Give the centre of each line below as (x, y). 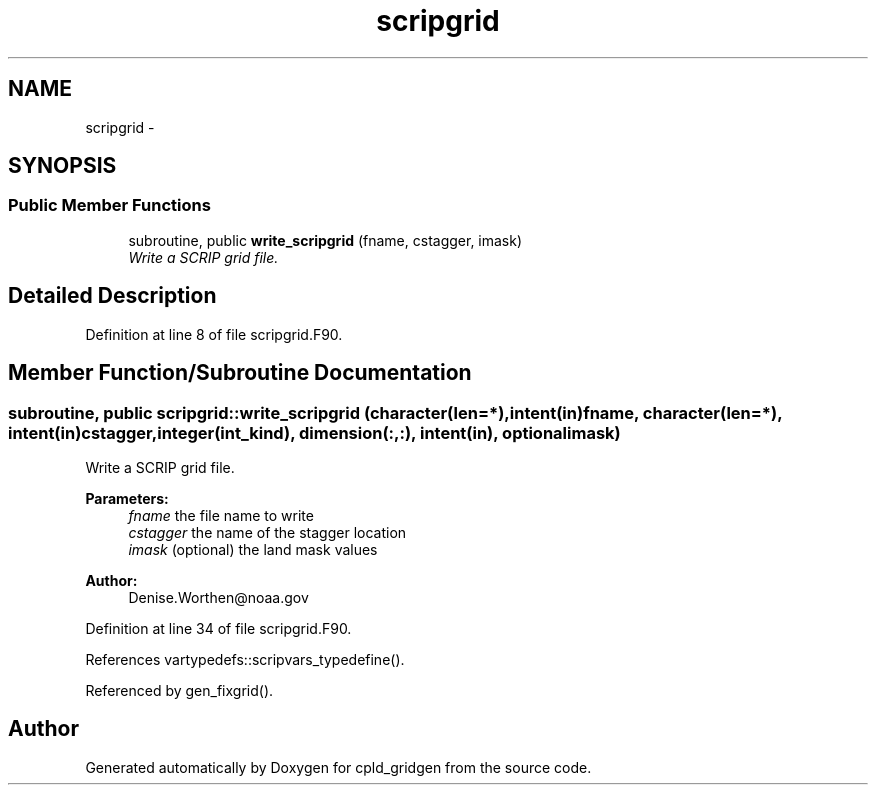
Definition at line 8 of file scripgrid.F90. (214, 334)
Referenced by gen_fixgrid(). (179, 690)
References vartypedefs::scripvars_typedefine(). (245, 659)
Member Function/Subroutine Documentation (240, 373)
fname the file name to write (221, 515)
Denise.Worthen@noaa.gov (218, 597)
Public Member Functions (109, 205)
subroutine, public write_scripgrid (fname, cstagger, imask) (325, 240)
